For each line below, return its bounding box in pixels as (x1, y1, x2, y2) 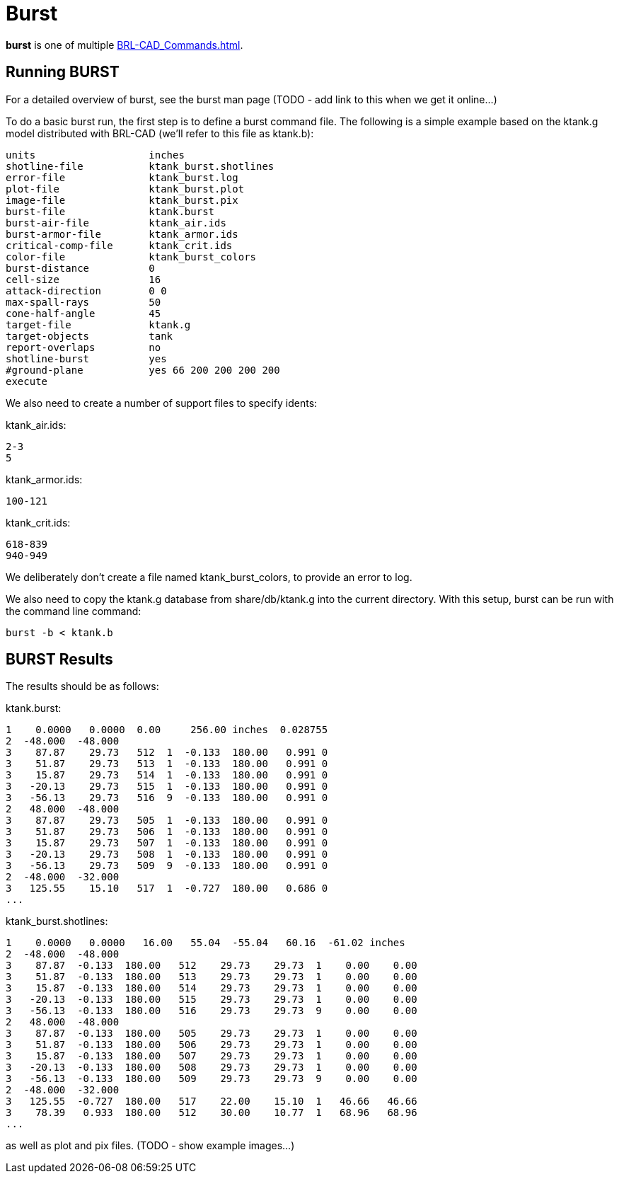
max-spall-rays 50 (6, 296, 161, 308)
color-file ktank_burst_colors (6, 251, 257, 263)
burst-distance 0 (6, 262, 155, 274)
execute (6, 375, 48, 387)
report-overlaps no (6, 341, 161, 353)
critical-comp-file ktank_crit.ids (6, 239, 233, 251)
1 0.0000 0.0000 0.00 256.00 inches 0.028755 (6, 724, 328, 736)
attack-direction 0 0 (6, 284, 167, 297)
